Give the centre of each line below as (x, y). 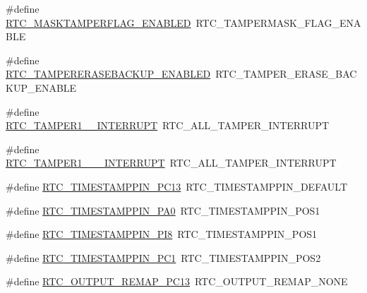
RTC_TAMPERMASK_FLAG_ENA (278, 22)
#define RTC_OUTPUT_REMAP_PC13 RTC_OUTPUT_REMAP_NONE (177, 281)
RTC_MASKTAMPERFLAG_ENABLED (98, 22)
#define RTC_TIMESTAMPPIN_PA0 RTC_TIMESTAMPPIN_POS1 (163, 210)
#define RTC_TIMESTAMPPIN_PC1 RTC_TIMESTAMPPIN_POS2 (163, 257)
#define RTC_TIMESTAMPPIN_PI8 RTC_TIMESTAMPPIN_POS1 (162, 234)
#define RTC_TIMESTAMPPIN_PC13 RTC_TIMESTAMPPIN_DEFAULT (177, 186)
